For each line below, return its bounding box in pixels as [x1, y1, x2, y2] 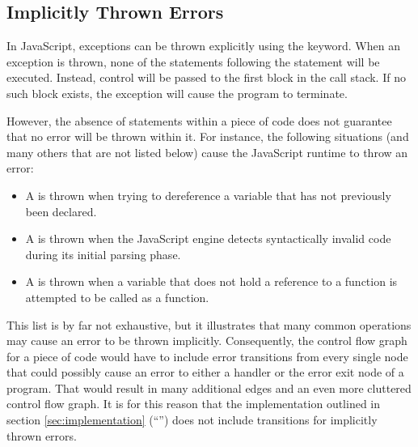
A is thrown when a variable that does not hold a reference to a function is [25, 273, 398, 290]
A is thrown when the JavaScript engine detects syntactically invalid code [25, 230, 391, 247]
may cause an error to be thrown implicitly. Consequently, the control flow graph [6, 332, 407, 349]
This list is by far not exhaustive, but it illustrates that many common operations [6, 316, 412, 333]
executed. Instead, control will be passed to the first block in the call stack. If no [6, 69, 406, 86]
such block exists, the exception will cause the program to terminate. [6, 84, 348, 101]
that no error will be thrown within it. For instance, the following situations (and [6, 128, 409, 145]
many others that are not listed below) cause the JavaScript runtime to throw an [6, 143, 408, 160]
